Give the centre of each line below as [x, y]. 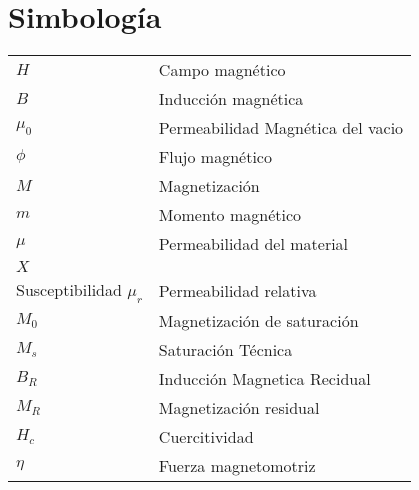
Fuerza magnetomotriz [237, 466]
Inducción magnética [231, 99]
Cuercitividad [206, 437]
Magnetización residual [239, 408]
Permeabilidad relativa [237, 291]
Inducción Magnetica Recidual [264, 379]
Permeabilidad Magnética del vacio [281, 128]
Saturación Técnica [225, 350]
